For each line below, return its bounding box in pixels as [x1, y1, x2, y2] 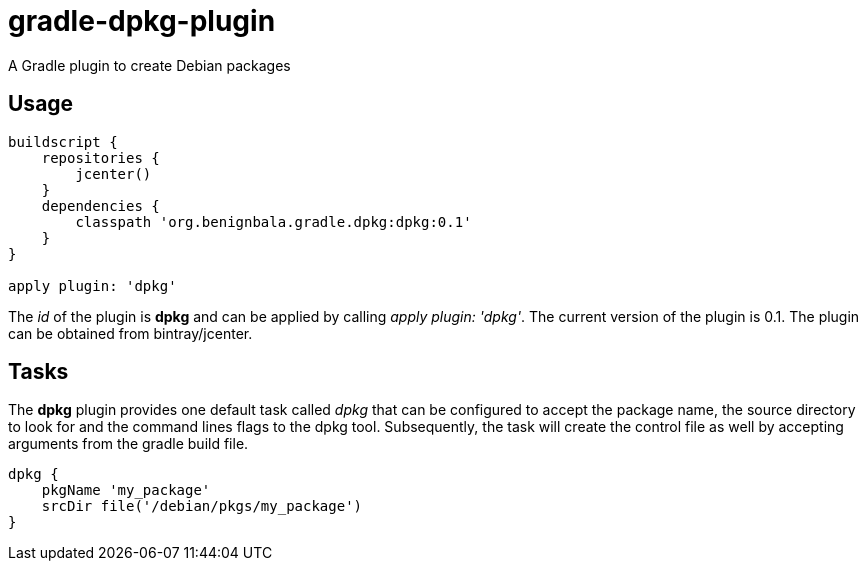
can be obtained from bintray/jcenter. [8, 324, 253, 342]
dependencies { [41, 197, 160, 214]
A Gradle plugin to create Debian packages [8, 56, 291, 74]
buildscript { [8, 133, 118, 150]
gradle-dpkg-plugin [8, 4, 276, 38]
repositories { [41, 149, 160, 166]
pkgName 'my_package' [41, 482, 211, 499]
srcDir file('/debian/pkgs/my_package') [41, 498, 363, 515]
